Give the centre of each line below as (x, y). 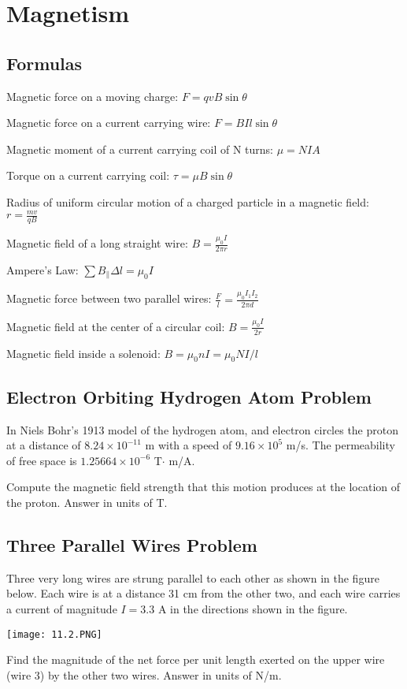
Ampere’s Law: (43, 269)
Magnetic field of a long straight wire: (97, 243)
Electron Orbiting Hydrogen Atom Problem (189, 396)
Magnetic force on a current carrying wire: (109, 123)
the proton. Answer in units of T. (87, 502)
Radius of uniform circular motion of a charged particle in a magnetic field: (188, 201)
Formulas (44, 63)
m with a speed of (189, 445)
